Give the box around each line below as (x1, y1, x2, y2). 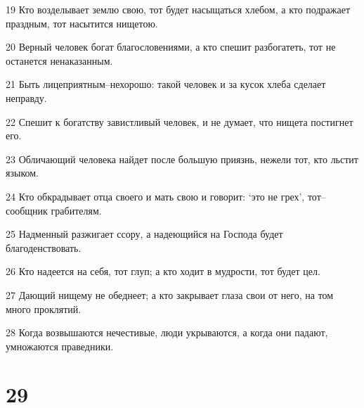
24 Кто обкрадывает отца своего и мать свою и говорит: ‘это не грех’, (6, 189, 305, 203)
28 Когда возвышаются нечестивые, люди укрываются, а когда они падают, (6, 325, 328, 340)
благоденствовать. (6, 240, 82, 255)
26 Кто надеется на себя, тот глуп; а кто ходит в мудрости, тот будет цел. (6, 264, 320, 279)
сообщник (6, 203, 48, 217)
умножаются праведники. (6, 338, 114, 353)
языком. (6, 165, 39, 180)
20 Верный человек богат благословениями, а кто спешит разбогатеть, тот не (6, 39, 336, 54)
